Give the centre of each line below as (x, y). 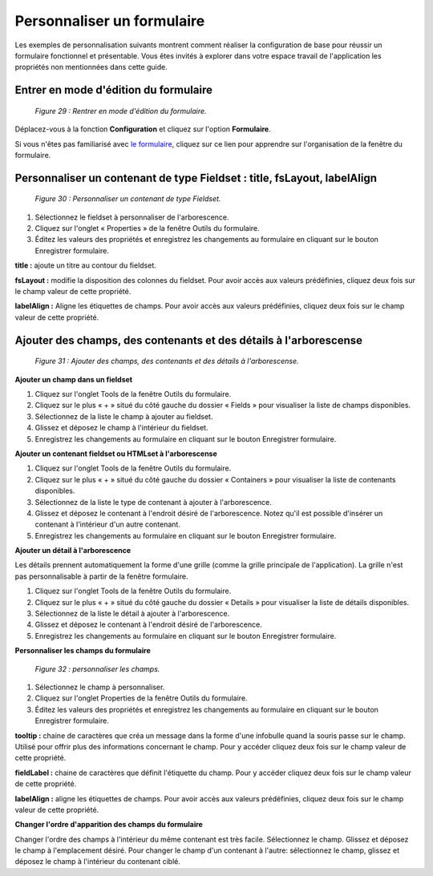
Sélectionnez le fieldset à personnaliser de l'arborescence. (132, 217)
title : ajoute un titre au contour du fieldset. (85, 265)
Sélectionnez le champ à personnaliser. (100, 687)
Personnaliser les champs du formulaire (83, 651)
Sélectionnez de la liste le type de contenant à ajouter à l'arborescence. (154, 502)
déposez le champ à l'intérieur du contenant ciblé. (97, 862)
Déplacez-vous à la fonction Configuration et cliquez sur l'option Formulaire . (143, 129)
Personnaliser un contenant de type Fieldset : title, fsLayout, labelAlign (196, 178)
